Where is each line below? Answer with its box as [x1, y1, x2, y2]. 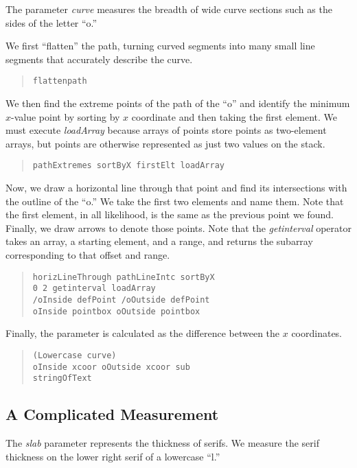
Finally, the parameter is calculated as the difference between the [5, 326, 280, 340]
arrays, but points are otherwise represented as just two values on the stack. [5, 136, 325, 150]
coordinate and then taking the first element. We [131, 109, 337, 124]
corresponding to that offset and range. [5, 248, 170, 262]
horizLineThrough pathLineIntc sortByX [32, 272, 215, 282]
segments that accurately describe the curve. [5, 51, 193, 66]
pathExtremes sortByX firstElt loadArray [32, 161, 224, 171]
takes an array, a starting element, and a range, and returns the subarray [5, 234, 313, 248]
